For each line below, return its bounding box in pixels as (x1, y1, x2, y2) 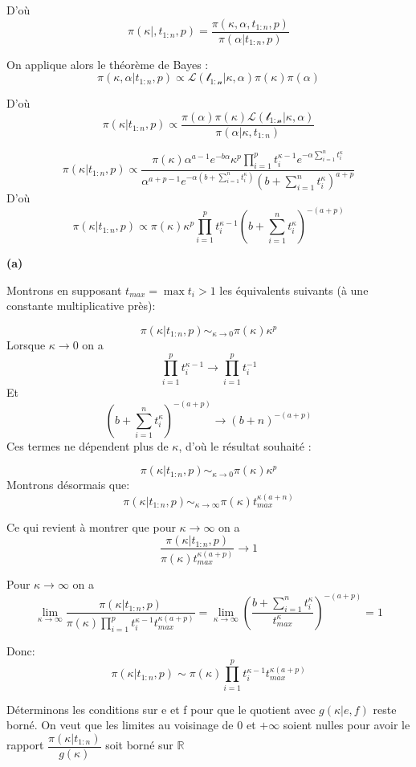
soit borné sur (105, 736, 173, 753)
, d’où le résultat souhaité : (178, 437, 312, 454)
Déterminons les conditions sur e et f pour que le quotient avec (6, 700, 316, 717)
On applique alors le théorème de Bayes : (6, 55, 209, 72)
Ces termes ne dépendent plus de (6, 437, 169, 454)
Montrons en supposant (6, 281, 122, 298)
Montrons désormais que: (6, 476, 130, 493)
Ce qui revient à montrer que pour (6, 518, 176, 535)
